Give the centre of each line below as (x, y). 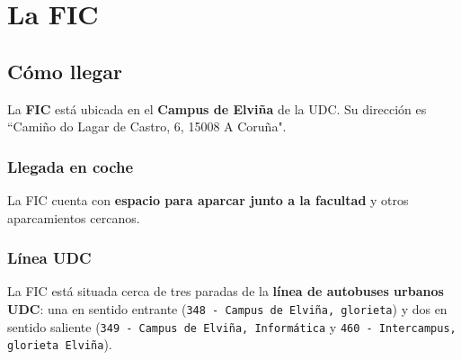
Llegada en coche (71, 166)
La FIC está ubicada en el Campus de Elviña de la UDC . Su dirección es (217, 108)
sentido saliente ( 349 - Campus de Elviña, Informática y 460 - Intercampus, (232, 326)
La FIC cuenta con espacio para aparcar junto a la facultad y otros (208, 199)
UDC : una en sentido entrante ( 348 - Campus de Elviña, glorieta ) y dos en (227, 308)
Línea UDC (49, 258)
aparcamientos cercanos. (74, 217)
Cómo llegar (65, 71)
